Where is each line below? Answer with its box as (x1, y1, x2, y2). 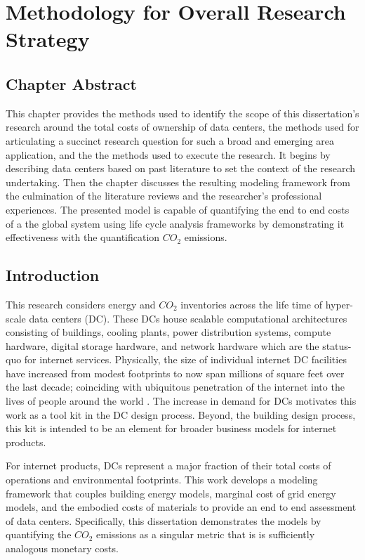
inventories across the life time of (180, 297, 322, 311)
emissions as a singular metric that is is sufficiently (96, 527, 315, 542)
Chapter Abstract (6, 72, 137, 94)
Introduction (6, 264, 100, 286)
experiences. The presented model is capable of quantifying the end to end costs (6, 202, 350, 216)
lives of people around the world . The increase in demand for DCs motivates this (6, 393, 357, 408)
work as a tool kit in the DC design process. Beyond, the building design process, (6, 407, 356, 422)
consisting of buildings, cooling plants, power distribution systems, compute (6, 325, 331, 339)
